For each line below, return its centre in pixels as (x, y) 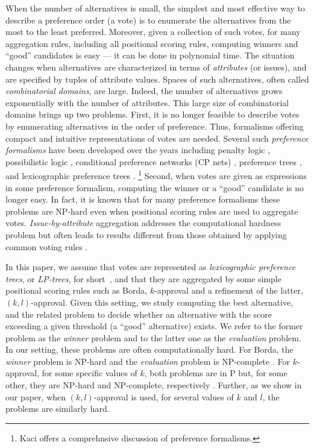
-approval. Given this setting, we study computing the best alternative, (162, 302)
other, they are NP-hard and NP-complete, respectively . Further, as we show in (154, 385)
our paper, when (36, 396)
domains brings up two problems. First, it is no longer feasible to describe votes (152, 114)
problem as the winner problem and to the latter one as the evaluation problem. (153, 337)
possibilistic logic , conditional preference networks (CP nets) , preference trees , (154, 161)
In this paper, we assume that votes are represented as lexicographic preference (151, 267)
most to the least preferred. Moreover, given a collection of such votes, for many (153, 32)
